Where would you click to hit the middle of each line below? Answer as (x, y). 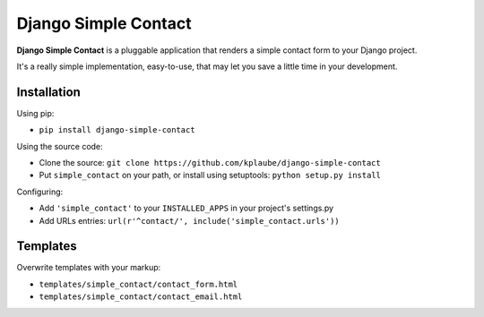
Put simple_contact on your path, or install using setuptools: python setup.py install (210, 176)
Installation (48, 92)
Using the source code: (60, 146)
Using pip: (35, 113)
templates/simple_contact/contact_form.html (138, 284)
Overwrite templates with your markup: (89, 268)
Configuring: (40, 192)
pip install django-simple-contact (117, 130)
